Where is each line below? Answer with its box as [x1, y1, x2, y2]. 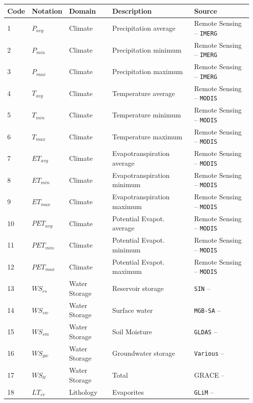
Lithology [69, 386, 98, 397]
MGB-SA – [194, 305, 221, 315]
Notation [32, 5, 62, 16]
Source [194, 5, 217, 16]
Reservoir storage [112, 283, 164, 293]
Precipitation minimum [112, 44, 181, 55]
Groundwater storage [112, 348, 175, 358]
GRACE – [194, 369, 225, 380]
